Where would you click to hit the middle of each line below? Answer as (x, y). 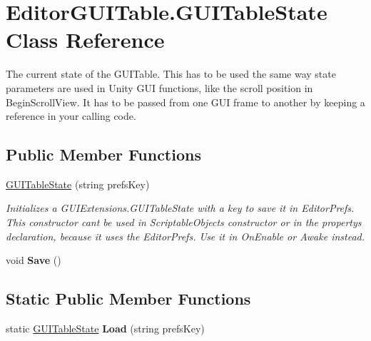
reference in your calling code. (71, 116)
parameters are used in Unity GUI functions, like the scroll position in (159, 87)
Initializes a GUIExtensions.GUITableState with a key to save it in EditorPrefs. (180, 208)
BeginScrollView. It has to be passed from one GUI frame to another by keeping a (185, 102)
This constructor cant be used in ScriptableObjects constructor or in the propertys (184, 222)
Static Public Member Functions (128, 299)
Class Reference (85, 40)
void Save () (34, 260)
